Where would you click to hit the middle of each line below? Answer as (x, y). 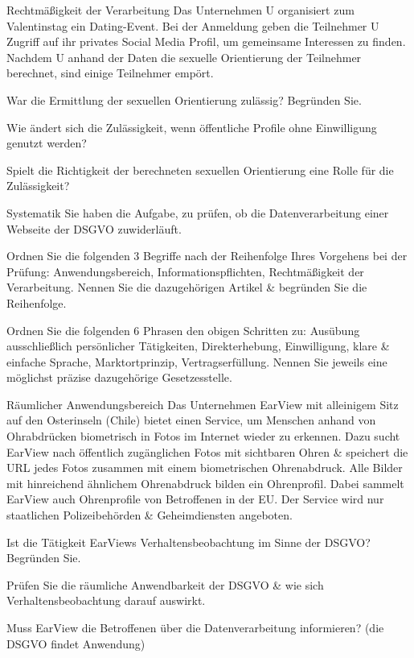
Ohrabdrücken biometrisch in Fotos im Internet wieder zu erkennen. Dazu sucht (203, 436)
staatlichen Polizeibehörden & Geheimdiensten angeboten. (150, 515)
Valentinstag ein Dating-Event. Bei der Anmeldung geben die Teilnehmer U (193, 25)
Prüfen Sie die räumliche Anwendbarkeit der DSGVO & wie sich (165, 584)
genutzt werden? (47, 143)
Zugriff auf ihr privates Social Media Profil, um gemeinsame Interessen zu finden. (206, 41)
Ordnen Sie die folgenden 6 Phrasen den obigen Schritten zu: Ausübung (183, 330)
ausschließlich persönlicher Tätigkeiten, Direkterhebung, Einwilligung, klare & (198, 346)
